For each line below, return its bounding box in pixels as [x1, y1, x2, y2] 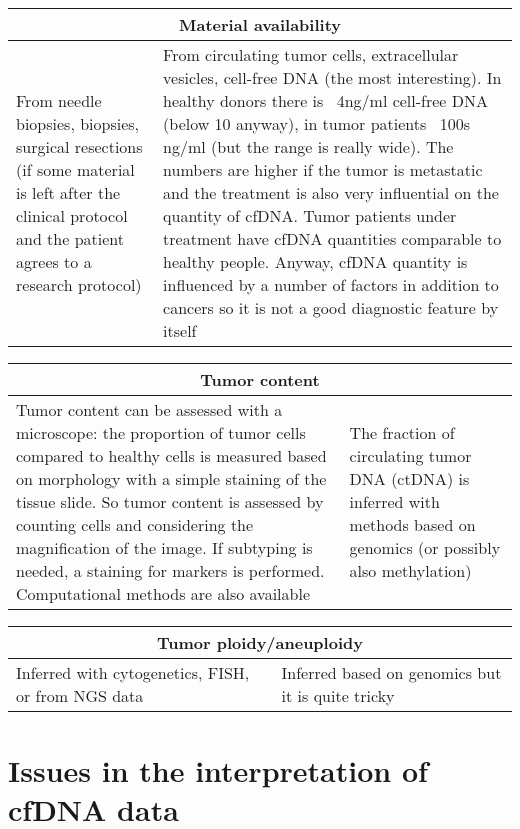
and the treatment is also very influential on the [163, 181, 499, 204]
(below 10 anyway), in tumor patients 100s [163, 112, 470, 135]
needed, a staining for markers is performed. [16, 559, 325, 582]
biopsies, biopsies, [16, 112, 140, 135]
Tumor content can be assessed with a [16, 398, 283, 421]
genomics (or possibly [349, 536, 501, 559]
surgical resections [16, 135, 143, 158]
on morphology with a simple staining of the [16, 467, 327, 490]
